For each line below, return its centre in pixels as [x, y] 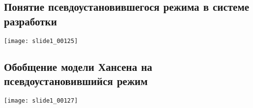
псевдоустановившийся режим [76, 81]
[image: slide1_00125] [41, 41]
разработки [30, 21]
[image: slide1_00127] [41, 100]
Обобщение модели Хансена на [78, 66]
